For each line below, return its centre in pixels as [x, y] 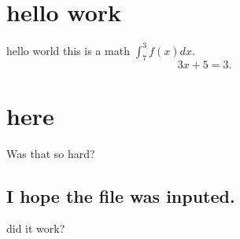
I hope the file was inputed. [121, 195]
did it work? [36, 228]
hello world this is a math [68, 50]
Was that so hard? [51, 153]
